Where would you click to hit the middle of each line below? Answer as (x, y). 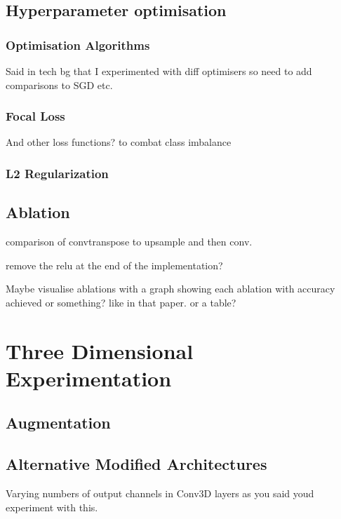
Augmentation (58, 423)
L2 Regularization (57, 173)
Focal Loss (35, 116)
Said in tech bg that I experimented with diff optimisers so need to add (159, 71)
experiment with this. (52, 507)
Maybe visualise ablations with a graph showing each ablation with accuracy (170, 289)
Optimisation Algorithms (78, 45)
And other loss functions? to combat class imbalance (119, 142)
